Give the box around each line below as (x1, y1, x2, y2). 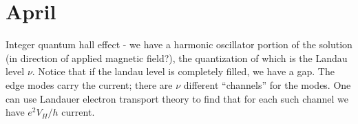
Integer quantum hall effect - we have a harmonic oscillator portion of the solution (6, 37, 352, 52)
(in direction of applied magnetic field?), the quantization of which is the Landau (6, 50, 348, 65)
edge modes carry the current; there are (6, 77, 173, 92)
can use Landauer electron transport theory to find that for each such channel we (6, 91, 349, 105)
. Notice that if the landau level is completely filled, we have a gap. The (32, 64, 335, 79)
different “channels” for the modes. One (183, 77, 351, 92)
